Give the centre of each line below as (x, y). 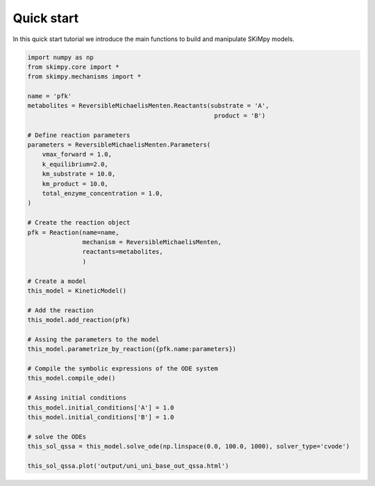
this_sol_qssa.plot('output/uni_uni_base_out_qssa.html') (128, 465)
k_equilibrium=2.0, (75, 164)
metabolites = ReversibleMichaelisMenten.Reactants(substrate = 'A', (148, 106)
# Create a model (57, 281)
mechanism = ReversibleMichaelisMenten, (152, 242)
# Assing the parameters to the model (93, 339)
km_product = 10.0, (75, 184)
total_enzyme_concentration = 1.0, (102, 194)
